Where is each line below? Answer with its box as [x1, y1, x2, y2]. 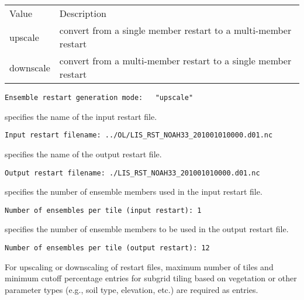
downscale [9, 60, 50, 74]
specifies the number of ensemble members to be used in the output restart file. [5, 223, 289, 235]
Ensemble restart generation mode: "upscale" [5, 94, 194, 102]
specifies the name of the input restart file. [5, 110, 157, 122]
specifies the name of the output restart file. [5, 147, 162, 160]
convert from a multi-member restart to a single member [59, 54, 292, 67]
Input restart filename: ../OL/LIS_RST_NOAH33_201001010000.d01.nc [5, 131, 273, 140]
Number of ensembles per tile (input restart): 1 [5, 206, 202, 215]
